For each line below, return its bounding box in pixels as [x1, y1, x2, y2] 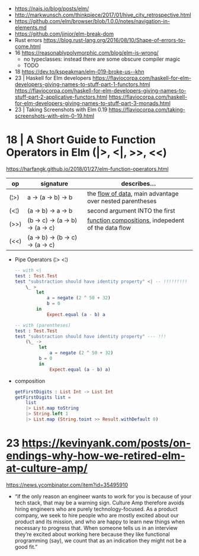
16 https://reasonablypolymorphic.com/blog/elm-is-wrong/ [14, 49, 159, 56]
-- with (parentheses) [14, 322, 71, 328]
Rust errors [14, 37, 43, 43]
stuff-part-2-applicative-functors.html [14, 93, 108, 100]
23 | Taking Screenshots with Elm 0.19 [14, 106, 108, 113]
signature [40, 179, 69, 188]
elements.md [14, 24, 47, 31]
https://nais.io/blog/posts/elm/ [14, 5, 89, 12]
